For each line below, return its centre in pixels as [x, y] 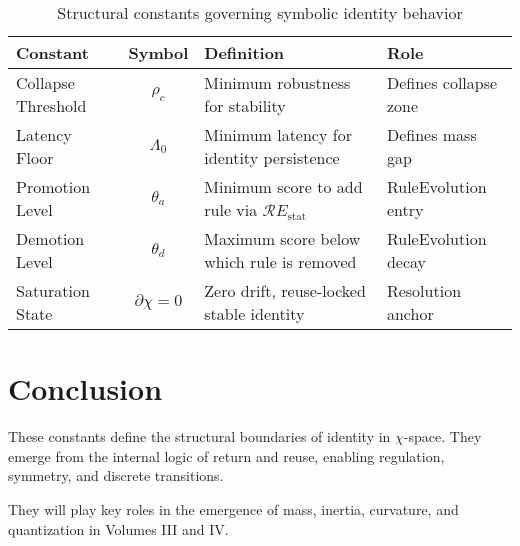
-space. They [442, 436]
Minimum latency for [278, 134]
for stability [245, 105]
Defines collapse [442, 82]
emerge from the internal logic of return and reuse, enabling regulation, [226, 455]
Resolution [424, 290]
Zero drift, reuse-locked [285, 290]
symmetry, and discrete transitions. [116, 475]
